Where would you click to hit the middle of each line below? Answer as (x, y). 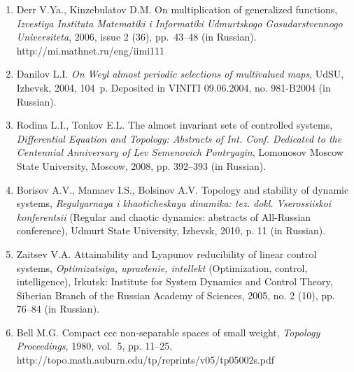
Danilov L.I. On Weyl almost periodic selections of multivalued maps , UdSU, (180, 74)
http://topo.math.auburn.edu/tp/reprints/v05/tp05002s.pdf (146, 360)
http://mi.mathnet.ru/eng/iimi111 (91, 50)
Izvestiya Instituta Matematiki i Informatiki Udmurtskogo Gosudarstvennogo (179, 23)
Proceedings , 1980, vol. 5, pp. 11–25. (94, 346)
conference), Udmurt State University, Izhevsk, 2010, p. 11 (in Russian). (171, 230)
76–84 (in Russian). (58, 309)
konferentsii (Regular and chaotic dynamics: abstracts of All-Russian (164, 216)
